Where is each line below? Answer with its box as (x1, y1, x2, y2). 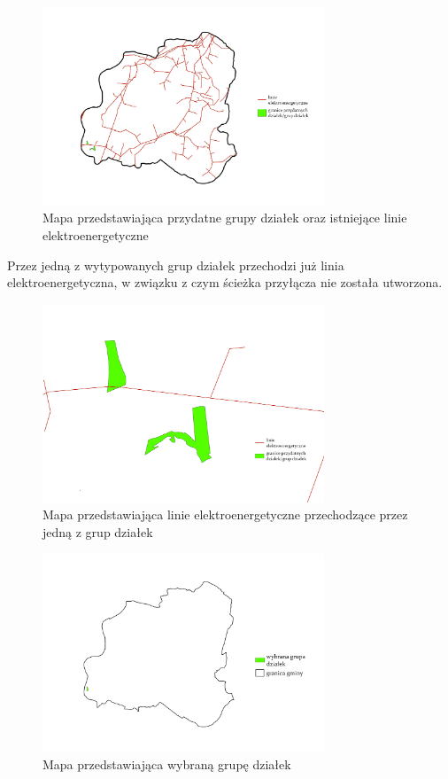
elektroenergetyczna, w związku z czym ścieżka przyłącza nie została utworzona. (7, 273, 443, 292)
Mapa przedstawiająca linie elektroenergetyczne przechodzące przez (42, 505, 408, 524)
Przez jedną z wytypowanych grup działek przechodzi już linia (7, 255, 344, 274)
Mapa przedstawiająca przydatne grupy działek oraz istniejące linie (42, 208, 407, 227)
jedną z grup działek (42, 522, 153, 541)
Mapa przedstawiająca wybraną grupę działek (42, 755, 291, 774)
